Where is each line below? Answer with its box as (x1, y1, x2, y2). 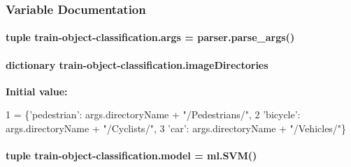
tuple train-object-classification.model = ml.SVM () (6, 148, 257, 163)
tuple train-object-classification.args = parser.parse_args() (6, 30, 295, 45)
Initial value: (6, 83, 68, 98)
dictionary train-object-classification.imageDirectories (6, 57, 268, 72)
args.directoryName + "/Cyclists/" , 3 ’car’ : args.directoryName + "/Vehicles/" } (6, 121, 347, 136)
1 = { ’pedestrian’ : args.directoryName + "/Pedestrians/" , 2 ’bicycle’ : (6, 107, 301, 122)
